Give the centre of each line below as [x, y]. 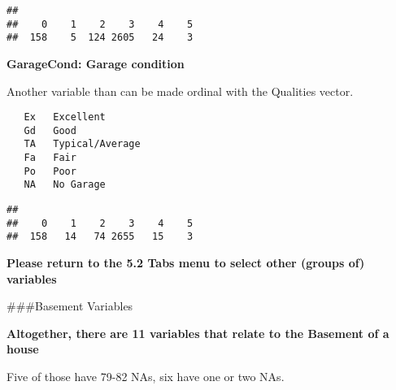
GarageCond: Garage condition [96, 63]
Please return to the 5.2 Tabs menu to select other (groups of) [186, 263]
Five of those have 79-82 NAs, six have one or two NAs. [146, 377]
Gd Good [50, 130]
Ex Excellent [65, 117]
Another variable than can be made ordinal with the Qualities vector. [180, 91]
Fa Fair [50, 158]
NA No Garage [65, 185]
